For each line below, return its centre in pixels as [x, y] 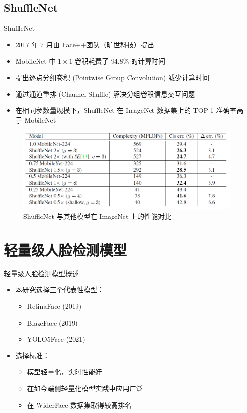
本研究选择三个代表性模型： [60, 290]
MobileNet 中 [36, 61]
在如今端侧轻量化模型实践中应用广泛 [85, 388]
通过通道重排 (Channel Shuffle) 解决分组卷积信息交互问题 [105, 94]
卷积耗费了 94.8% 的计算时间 [120, 61]
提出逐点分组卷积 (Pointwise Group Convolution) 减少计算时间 [112, 77]
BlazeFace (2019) [52, 322]
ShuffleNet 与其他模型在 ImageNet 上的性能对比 [98, 216]
